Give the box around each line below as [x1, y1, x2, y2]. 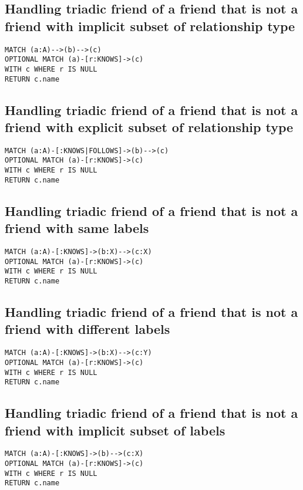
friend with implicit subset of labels [5, 421, 225, 439]
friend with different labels [5, 320, 170, 338]
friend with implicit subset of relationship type [5, 16, 295, 35]
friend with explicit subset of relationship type [5, 118, 294, 136]
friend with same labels [5, 219, 149, 237]
